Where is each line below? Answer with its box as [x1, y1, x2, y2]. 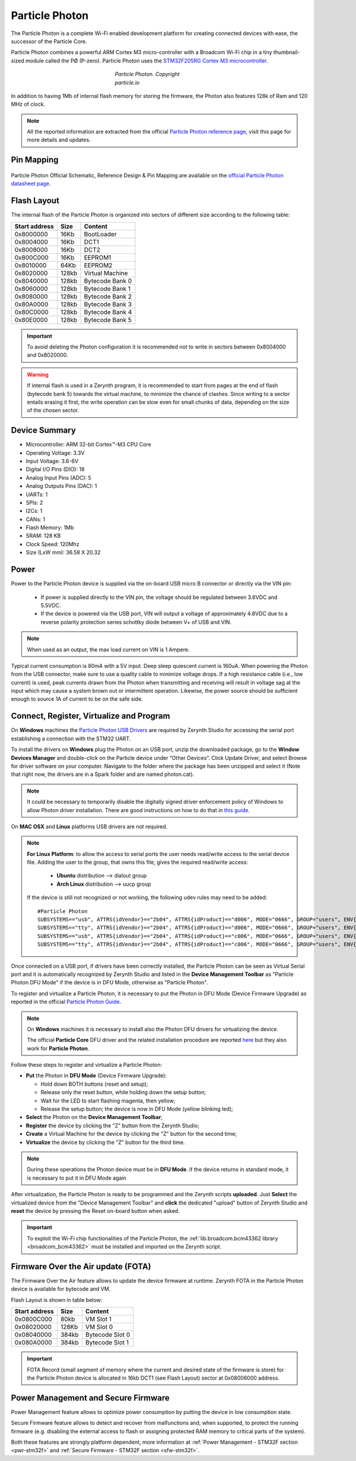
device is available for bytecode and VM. [11, 1285, 111, 1292]
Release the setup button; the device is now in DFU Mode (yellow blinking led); [40, 1105, 234, 1113]
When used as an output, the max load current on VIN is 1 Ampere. [27, 646, 190, 653]
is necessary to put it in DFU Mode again [27, 1174, 127, 1181]
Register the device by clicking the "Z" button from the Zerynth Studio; [26, 1122, 200, 1129]
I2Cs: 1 [26, 508, 43, 515]
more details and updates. [27, 137, 91, 144]
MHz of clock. [11, 101, 46, 108]
